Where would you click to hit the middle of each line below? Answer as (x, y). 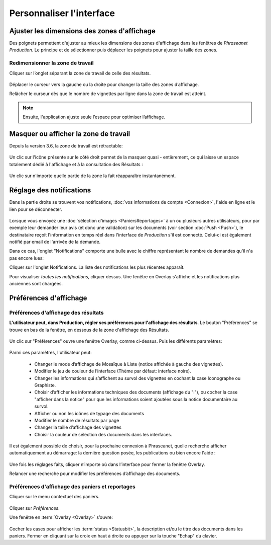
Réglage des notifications (50, 190)
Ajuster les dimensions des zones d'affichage (82, 31)
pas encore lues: (27, 258)
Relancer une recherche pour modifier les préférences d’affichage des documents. (95, 474)
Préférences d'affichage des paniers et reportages (72, 487)
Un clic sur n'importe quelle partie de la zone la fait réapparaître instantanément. (93, 176)
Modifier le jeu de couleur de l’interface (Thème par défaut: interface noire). (113, 371)
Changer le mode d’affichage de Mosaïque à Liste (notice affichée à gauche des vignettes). (129, 364)
